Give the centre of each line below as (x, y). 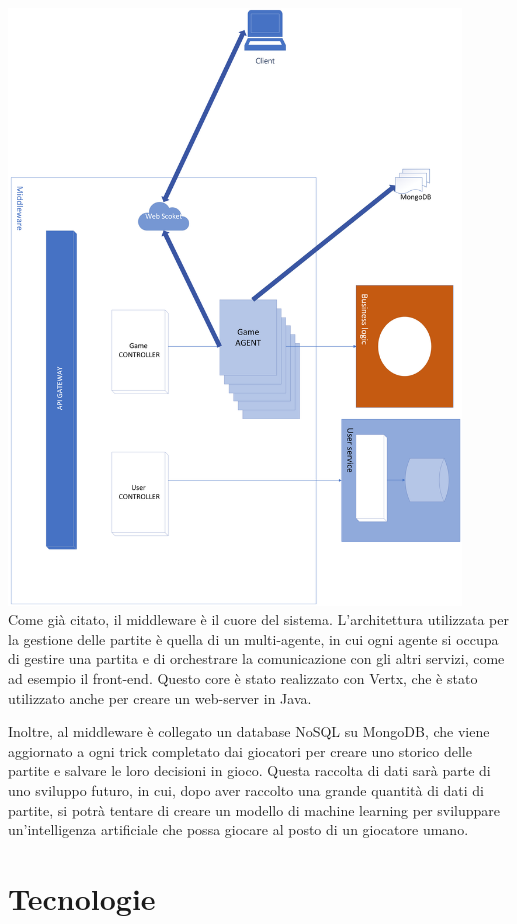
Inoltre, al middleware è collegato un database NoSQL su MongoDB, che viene (249, 731)
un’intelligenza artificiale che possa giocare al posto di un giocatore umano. (238, 829)
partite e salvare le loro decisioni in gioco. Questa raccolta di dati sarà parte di (249, 770)
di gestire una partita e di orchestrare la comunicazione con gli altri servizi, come (256, 658)
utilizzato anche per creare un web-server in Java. (160, 697)
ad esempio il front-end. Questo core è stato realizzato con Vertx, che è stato (243, 678)
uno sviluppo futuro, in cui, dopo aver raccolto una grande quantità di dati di (246, 790)
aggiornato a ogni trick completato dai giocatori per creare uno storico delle (240, 750)
